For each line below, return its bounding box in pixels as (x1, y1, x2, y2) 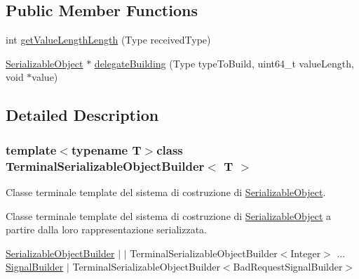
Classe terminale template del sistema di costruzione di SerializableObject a (6, 208, 332, 223)
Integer (290, 245, 321, 260)
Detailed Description (6, 104, 159, 126)
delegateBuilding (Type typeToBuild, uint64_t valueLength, (94, 56, 354, 70)
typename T (71, 141, 142, 158)
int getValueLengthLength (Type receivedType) (6, 32, 211, 47)
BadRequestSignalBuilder (233, 259, 343, 274)
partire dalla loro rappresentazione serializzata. (6, 222, 208, 237)
